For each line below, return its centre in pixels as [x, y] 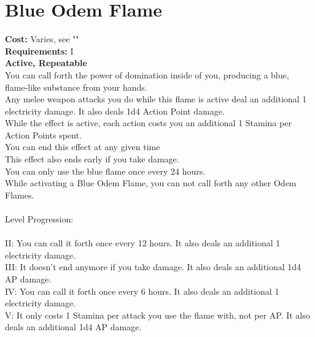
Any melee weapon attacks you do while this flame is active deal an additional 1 [156, 99]
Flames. [20, 195]
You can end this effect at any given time [83, 147]
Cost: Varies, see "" [42, 39]
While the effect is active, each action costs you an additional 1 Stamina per [148, 123]
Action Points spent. [43, 134]
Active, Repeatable [46, 63]
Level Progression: [39, 219]
